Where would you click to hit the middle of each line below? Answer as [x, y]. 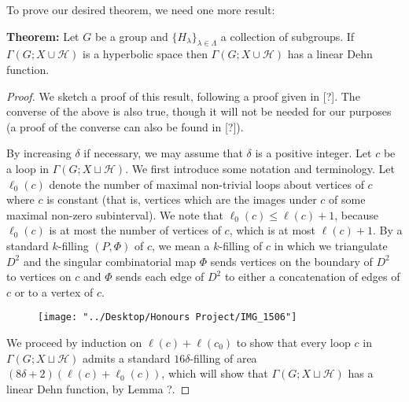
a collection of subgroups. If [287, 36]
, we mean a [181, 245]
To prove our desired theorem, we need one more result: [141, 9]
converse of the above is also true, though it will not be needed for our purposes [199, 111]
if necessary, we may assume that [163, 153]
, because [356, 214]
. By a [387, 230]
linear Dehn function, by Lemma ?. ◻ [98, 388]
